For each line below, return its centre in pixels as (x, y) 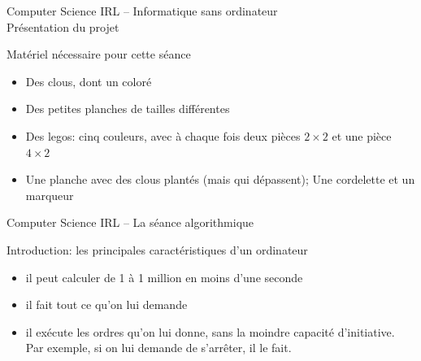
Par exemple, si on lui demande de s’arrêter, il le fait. (158, 348)
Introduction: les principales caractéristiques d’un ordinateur (157, 249)
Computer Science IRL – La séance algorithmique (130, 222)
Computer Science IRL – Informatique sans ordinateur (142, 11)
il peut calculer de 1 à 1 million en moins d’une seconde (164, 277)
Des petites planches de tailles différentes (128, 109)
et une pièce (362, 135)
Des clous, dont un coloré (89, 81)
